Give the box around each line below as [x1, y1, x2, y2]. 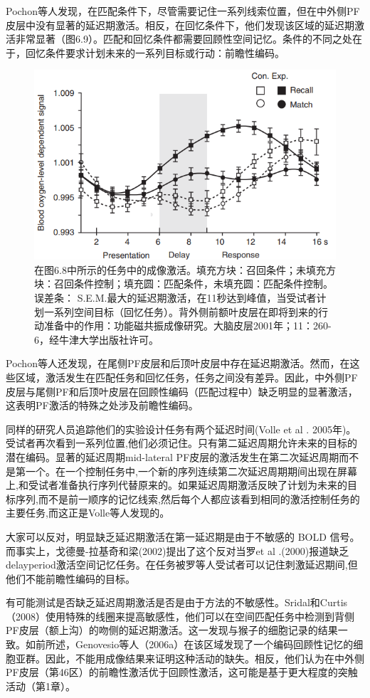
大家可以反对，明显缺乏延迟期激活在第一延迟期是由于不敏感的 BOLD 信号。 [6, 529, 360, 544]
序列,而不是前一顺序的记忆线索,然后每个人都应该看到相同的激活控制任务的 [15, 491, 360, 506]
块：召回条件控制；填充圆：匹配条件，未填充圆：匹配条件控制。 [34, 276, 333, 291]
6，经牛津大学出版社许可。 [34, 332, 159, 347]
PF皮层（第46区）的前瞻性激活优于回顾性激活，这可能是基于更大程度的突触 [6, 665, 358, 680]
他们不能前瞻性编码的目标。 [6, 571, 135, 586]
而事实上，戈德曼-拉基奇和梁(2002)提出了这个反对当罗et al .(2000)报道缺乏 [6, 543, 349, 558]
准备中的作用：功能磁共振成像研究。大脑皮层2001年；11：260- [43, 318, 332, 333]
